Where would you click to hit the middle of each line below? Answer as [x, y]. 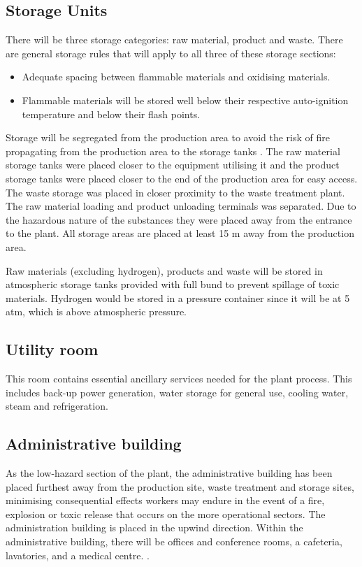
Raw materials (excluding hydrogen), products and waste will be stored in [164, 270]
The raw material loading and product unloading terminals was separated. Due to [181, 206]
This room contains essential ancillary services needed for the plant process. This [179, 379]
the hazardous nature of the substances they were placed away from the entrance [179, 219]
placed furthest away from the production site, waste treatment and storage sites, [180, 486]
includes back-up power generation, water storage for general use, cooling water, [177, 392]
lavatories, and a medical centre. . [78, 555]
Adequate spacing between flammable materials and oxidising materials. [176, 77]
